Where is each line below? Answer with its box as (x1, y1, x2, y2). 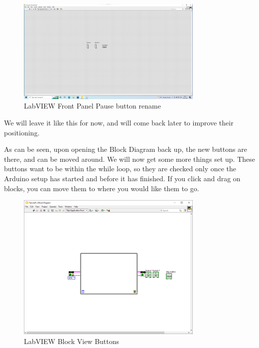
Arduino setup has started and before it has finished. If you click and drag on (4, 173, 241, 183)
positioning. (4, 127, 40, 137)
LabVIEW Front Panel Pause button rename (24, 101, 161, 111)
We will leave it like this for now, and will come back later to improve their (4, 117, 234, 127)
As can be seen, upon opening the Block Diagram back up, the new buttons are (4, 144, 247, 154)
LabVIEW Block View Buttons (24, 336, 120, 346)
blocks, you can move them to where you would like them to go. (4, 183, 199, 193)
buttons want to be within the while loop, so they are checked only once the (4, 163, 237, 174)
